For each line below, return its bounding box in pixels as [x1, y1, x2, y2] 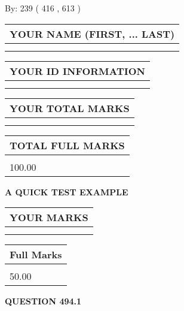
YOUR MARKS [10, 210, 88, 225]
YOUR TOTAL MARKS [10, 101, 130, 115]
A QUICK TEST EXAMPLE [5, 185, 128, 198]
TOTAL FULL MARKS [10, 138, 125, 152]
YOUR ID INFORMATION [10, 64, 145, 78]
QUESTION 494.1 [5, 295, 82, 307]
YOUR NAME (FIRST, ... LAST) [10, 26, 175, 41]
